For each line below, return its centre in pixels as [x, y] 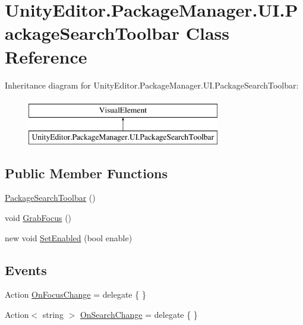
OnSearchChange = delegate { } [139, 315]
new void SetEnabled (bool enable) [69, 237]
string [53, 315]
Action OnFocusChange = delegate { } [75, 294]
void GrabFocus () [38, 218]
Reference [46, 56]
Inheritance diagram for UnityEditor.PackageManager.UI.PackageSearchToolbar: [152, 85]
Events [26, 269]
